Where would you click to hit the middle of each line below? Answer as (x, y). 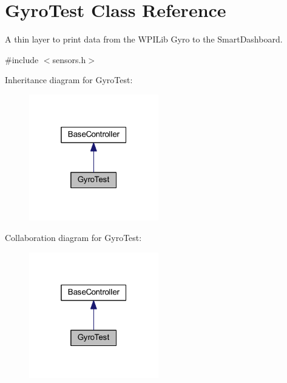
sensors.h (69, 59)
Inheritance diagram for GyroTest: (69, 80)
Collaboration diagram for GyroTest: (73, 238)
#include (22, 59)
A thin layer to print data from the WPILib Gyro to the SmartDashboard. (144, 39)
